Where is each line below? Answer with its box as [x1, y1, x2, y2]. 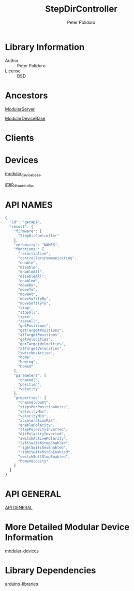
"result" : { [9, 224, 34, 229]
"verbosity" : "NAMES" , [14, 242, 60, 247]
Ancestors [5, 90, 48, 101]
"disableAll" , [17, 274, 47, 279]
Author [5, 57, 19, 64]
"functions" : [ [14, 247, 45, 252]
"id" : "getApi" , [9, 220, 42, 225]
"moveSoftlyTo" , [17, 301, 51, 306]
